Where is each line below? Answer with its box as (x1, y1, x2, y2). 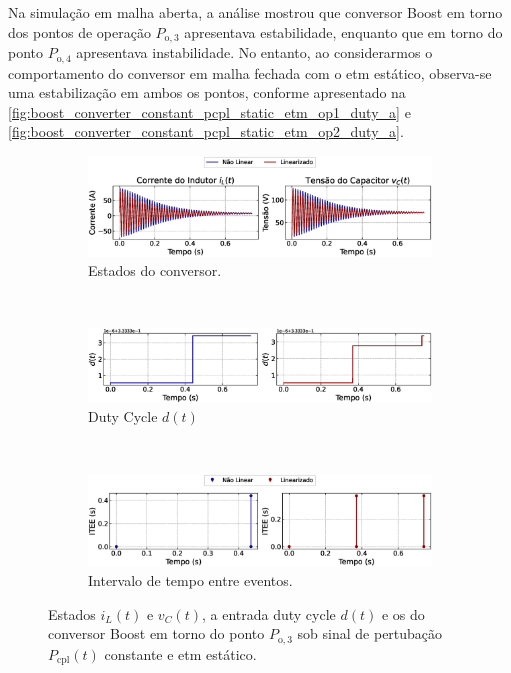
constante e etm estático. (104, 643, 257, 664)
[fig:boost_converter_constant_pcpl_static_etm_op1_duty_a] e (8, 101, 411, 122)
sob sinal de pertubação (297, 623, 443, 644)
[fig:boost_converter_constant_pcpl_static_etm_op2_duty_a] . (8, 121, 404, 142)
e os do (381, 603, 425, 624)
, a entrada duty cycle (201, 603, 336, 624)
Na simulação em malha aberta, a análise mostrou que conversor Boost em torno (8, 2, 503, 22)
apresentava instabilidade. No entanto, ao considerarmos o (76, 42, 433, 63)
